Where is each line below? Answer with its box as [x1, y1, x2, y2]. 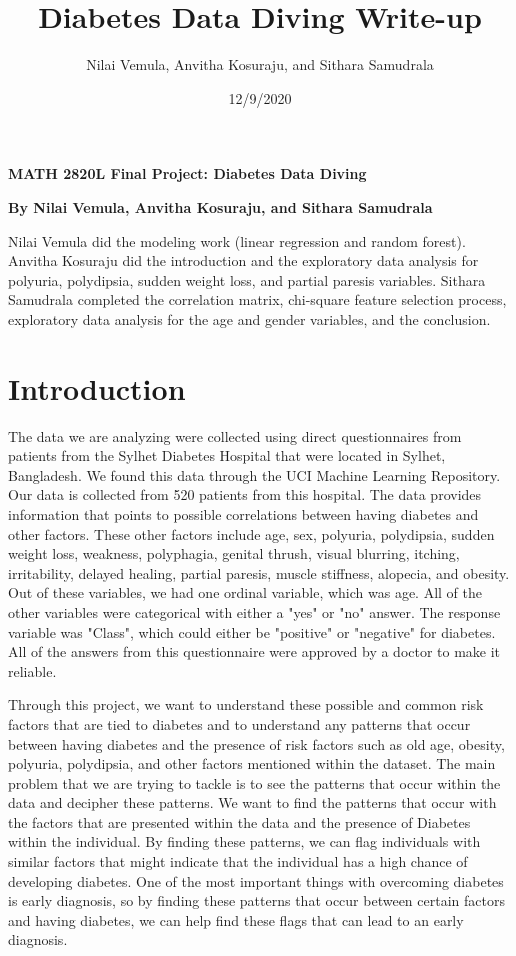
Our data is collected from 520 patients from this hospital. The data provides [8, 484, 482, 505]
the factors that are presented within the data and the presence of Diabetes [8, 811, 471, 832]
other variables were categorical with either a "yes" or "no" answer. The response [8, 601, 501, 622]
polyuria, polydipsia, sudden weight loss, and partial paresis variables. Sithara [8, 269, 486, 290]
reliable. [8, 660, 57, 681]
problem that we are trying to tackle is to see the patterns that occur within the [8, 772, 501, 793]
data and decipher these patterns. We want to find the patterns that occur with [8, 792, 497, 813]
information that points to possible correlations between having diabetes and [8, 503, 479, 524]
